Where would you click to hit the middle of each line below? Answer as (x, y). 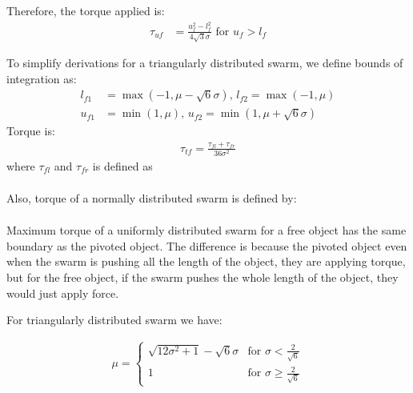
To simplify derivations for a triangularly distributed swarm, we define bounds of (205, 63)
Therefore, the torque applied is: (86, 10)
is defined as (122, 165)
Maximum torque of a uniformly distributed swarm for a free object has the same (206, 230)
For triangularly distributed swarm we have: (114, 320)
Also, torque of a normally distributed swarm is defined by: (152, 198)
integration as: (42, 78)
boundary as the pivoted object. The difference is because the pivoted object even (207, 245)
